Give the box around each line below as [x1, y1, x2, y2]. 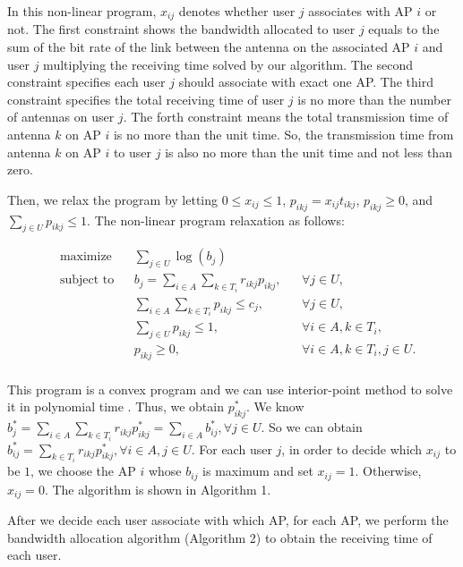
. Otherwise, [355, 461, 422, 480]
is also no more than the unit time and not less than [165, 142, 452, 161]
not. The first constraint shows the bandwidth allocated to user [7, 20, 356, 38]
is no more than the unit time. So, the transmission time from [113, 125, 454, 144]
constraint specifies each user [7, 72, 166, 91]
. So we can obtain [261, 418, 363, 436]
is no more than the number [297, 89, 451, 108]
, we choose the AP [30, 461, 136, 480]
